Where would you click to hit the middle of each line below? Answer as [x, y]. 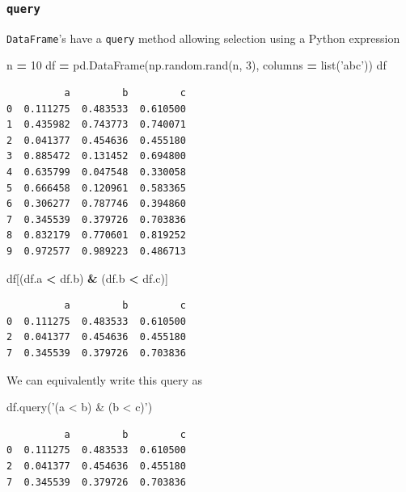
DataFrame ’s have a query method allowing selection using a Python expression [203, 38]
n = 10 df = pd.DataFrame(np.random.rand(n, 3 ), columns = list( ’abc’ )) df [197, 65]
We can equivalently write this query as [105, 379]
